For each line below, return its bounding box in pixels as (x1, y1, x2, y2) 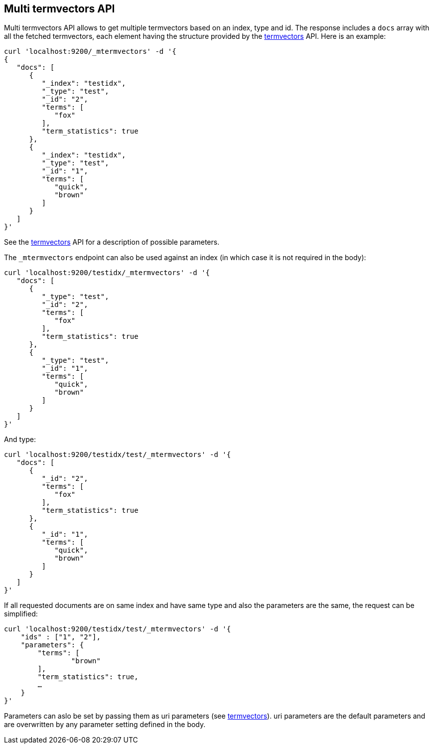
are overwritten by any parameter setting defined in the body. (4, 720, 206, 729)
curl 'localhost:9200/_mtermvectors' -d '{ (4, 47, 176, 56)
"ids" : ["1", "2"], (20, 633, 101, 641)
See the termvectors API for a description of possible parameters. (4, 238, 220, 247)
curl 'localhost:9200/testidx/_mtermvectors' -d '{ (4, 269, 210, 277)
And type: (4, 435, 36, 444)
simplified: (4, 609, 38, 618)
